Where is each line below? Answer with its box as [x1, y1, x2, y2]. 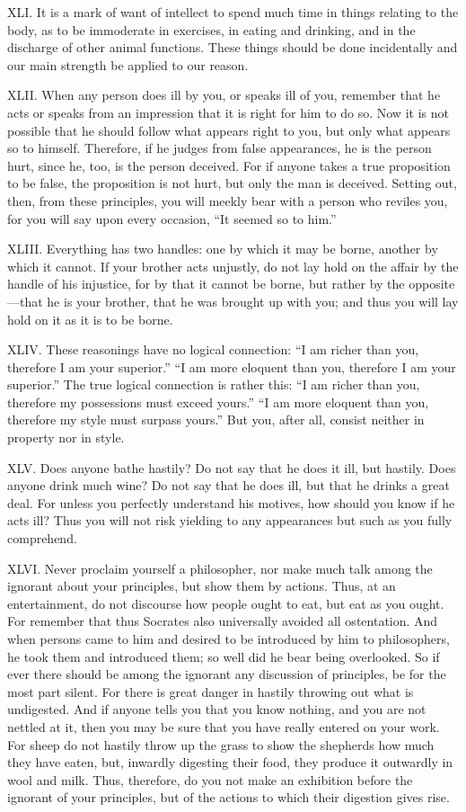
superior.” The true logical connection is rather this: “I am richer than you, [7, 375, 420, 394]
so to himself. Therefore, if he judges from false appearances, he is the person [7, 138, 432, 157]
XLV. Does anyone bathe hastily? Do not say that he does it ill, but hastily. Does [7, 458, 456, 477]
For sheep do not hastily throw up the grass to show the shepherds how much [7, 735, 435, 754]
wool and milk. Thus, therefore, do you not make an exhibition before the [7, 770, 413, 789]
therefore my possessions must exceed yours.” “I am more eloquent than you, [7, 392, 429, 411]
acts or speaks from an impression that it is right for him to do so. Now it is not [7, 103, 449, 121]
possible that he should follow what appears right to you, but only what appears [7, 120, 451, 139]
